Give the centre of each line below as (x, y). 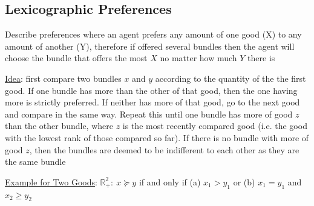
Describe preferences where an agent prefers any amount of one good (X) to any (153, 34)
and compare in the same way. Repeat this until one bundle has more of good (149, 114)
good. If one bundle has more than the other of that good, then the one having (151, 90)
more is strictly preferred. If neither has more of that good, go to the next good (152, 102)
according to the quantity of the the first (231, 78)
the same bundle (35, 161)
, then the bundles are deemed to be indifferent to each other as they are (164, 149)
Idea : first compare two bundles (63, 78)
